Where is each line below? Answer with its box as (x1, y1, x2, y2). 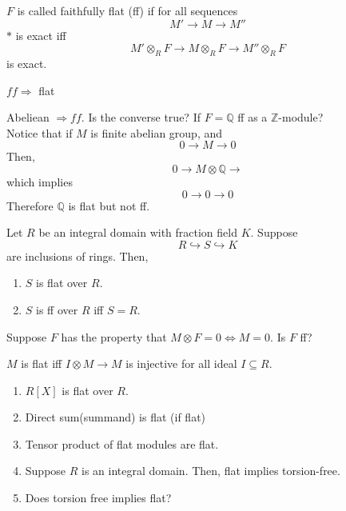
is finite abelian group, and (90, 124, 223, 141)
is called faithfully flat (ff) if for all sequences (17, 2, 238, 18)
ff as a (237, 109, 268, 126)
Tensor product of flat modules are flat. (25, 435, 219, 452)
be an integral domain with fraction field (38, 224, 237, 241)
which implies (6, 173, 73, 190)
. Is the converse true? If (81, 109, 201, 126)
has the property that (61, 328, 167, 345)
